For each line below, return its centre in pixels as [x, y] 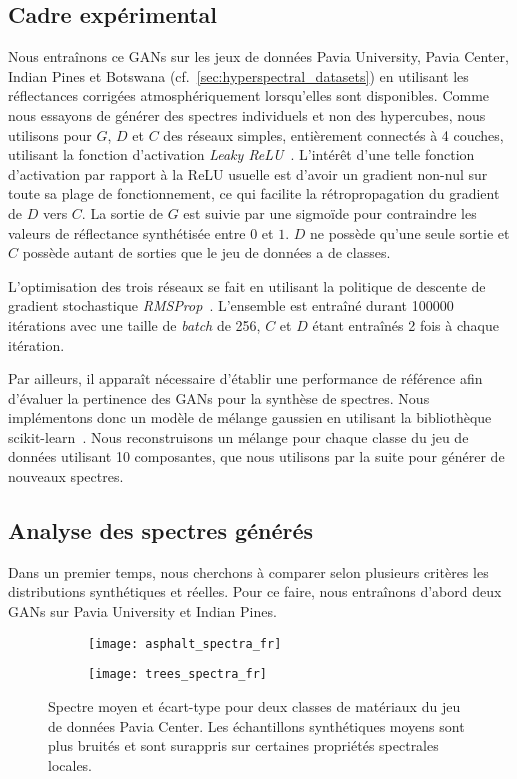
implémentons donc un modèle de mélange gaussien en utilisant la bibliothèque [250, 417]
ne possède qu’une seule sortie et [410, 232]
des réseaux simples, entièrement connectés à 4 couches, [333, 134]
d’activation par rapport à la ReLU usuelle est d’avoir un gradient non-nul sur [248, 173]
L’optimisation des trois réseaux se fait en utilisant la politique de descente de [247, 285]
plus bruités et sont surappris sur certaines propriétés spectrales [243, 745]
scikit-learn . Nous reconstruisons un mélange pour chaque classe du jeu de [238, 436]
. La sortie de [122, 212]
